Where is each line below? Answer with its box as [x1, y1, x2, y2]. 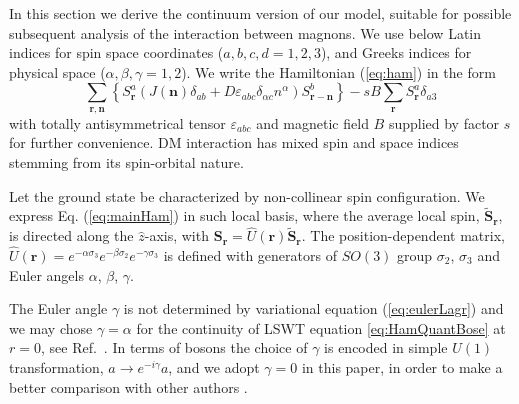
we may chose [9, 317, 93, 338]
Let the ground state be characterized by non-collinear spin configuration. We [9, 185, 485, 206]
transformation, [9, 356, 104, 377]
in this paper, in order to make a [301, 356, 503, 377]
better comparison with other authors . [9, 376, 248, 397]
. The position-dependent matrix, [301, 225, 505, 246]
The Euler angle [9, 298, 108, 319]
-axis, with [144, 225, 209, 246]
